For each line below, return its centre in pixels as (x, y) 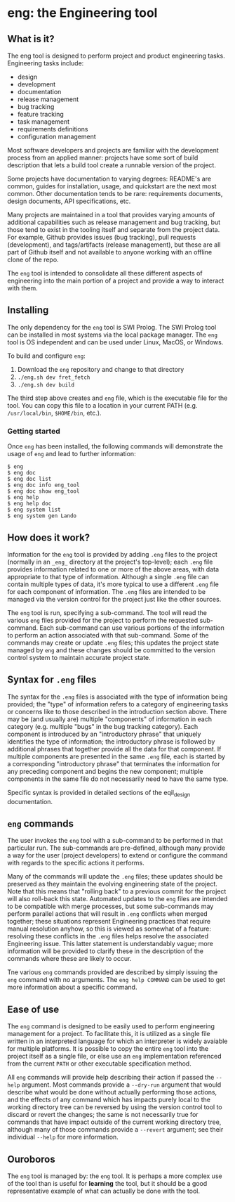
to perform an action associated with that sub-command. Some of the (108, 635)
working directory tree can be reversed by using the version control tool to (115, 1107)
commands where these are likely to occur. (69, 959)
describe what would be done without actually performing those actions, (112, 1092)
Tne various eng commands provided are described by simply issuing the (113, 972)
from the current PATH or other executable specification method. (99, 1064)
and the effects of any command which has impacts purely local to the (109, 1100)
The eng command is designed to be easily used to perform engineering (111, 1026)
